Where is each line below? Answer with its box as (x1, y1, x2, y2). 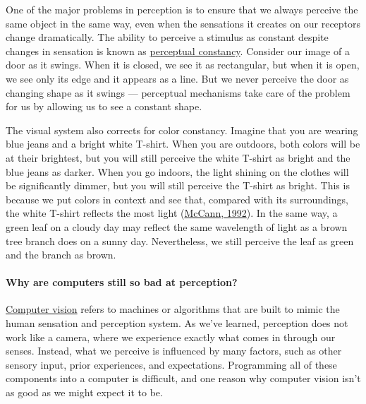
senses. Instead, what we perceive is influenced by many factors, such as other (6, 343, 342, 358)
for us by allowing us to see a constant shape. (6, 99, 202, 114)
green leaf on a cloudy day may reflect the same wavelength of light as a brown (6, 219, 348, 234)
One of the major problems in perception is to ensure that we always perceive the (6, 2, 358, 16)
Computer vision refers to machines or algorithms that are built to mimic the (6, 302, 340, 316)
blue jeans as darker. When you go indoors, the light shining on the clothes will (6, 164, 349, 179)
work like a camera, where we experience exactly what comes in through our (6, 329, 336, 344)
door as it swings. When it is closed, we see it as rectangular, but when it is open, (6, 57, 360, 72)
